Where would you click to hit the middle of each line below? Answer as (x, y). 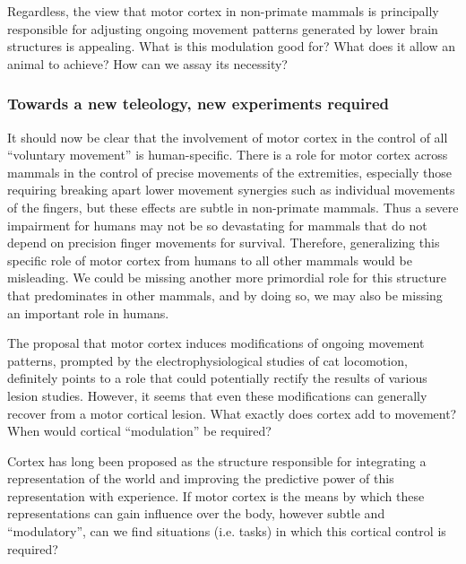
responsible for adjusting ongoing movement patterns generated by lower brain (223, 28)
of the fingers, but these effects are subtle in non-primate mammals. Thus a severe (233, 207)
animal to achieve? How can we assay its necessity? (147, 63)
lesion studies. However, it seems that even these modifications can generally (217, 395)
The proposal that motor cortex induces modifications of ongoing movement (216, 343)
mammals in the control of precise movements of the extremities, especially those (229, 172)
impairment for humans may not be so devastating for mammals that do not (217, 225)
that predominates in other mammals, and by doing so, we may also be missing (225, 295)
